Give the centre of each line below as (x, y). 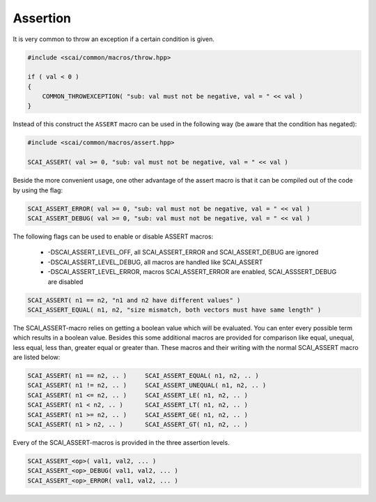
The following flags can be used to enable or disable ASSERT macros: (113, 236)
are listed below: (37, 357)
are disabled (65, 282)
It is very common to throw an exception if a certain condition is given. (114, 39)
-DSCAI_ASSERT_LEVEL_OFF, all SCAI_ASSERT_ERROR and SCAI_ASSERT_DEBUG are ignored (183, 252)
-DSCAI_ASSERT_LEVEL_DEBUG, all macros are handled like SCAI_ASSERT (155, 262)
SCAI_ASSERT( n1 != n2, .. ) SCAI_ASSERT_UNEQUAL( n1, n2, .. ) (147, 386)
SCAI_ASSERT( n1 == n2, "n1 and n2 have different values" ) (134, 300)
